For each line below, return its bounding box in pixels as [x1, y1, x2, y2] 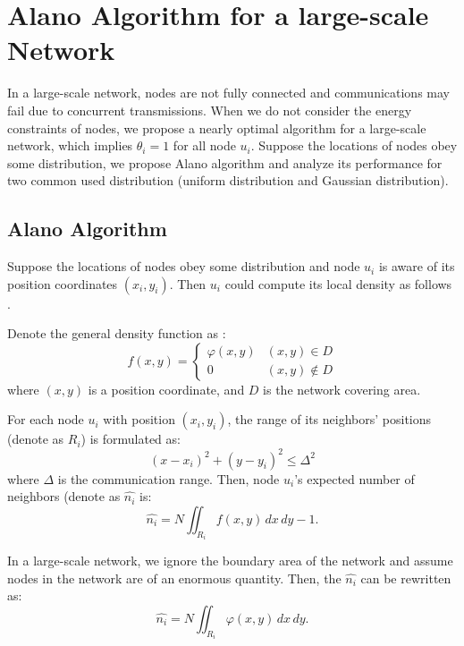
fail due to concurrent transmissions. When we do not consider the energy [7, 100, 412, 119]
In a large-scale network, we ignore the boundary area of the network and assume [7, 551, 453, 570]
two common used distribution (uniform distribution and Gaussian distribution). [7, 171, 449, 190]
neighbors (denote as [7, 487, 121, 506]
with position [103, 410, 175, 429]
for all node [173, 136, 236, 155]
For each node [7, 410, 84, 429]
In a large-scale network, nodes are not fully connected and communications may [7, 83, 450, 102]
